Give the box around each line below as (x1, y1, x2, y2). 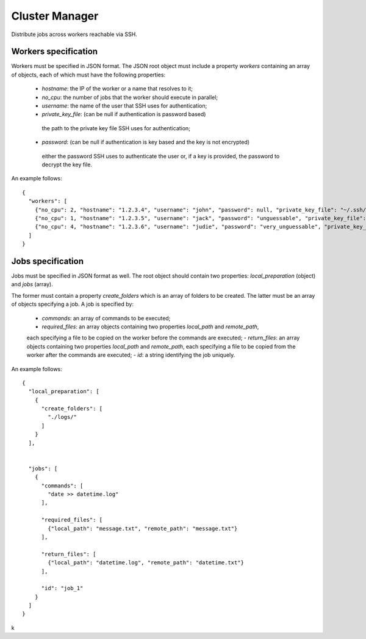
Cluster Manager (11, 9, 99, 23)
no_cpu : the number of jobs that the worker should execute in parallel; (41, 94, 218, 101)
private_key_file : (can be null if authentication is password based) (41, 111, 206, 118)
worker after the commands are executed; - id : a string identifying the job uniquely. (26, 352, 235, 359)
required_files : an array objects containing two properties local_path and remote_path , (41, 323, 259, 330)
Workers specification (11, 46, 98, 57)
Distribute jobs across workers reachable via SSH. (11, 31, 137, 38)
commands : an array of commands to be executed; (41, 314, 171, 322)
